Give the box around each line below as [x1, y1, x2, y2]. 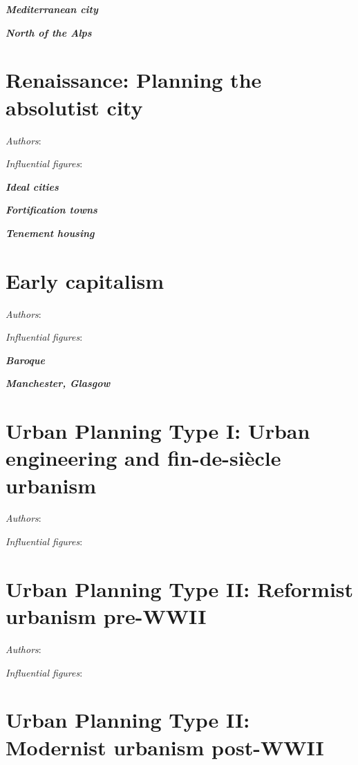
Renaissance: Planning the [6, 66, 262, 94]
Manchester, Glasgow [6, 376, 111, 390]
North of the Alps [6, 25, 92, 39]
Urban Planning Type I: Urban [6, 417, 310, 445]
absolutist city [6, 93, 143, 121]
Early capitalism [6, 266, 164, 294]
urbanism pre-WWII [6, 602, 207, 630]
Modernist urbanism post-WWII [6, 733, 324, 761]
